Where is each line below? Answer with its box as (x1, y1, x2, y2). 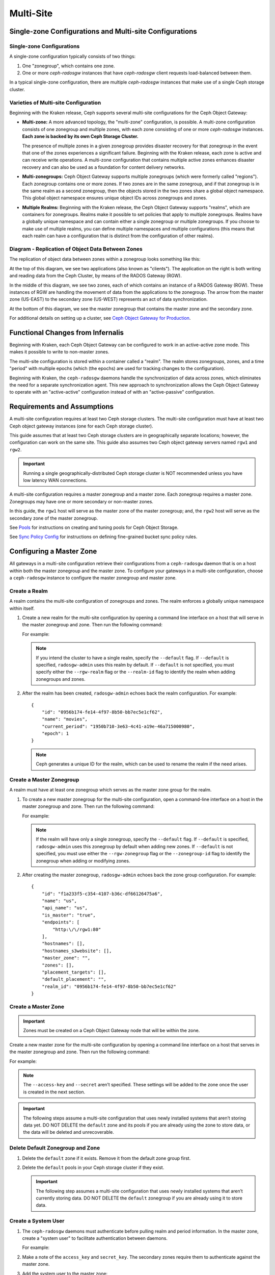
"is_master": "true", (41, 912, 96, 918)
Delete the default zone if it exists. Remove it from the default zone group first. (22, 1155, 191, 1161)
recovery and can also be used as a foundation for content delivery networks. (22, 164, 185, 170)
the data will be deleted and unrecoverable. (23, 1129, 115, 1135)
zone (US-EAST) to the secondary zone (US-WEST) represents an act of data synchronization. (9, 296, 208, 302)
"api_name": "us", (41, 905, 88, 911)
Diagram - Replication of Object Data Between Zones (9, 245, 143, 252)
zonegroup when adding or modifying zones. (36, 857, 130, 864)
